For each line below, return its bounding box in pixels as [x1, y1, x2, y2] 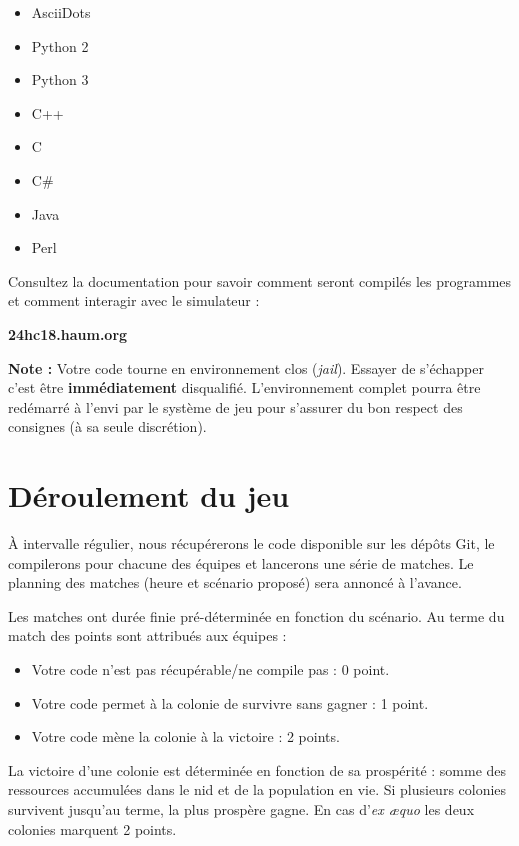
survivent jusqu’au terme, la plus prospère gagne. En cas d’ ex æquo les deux [8, 798, 475, 819]
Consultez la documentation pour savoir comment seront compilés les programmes [8, 270, 512, 291]
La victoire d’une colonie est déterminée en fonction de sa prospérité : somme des [8, 759, 507, 780]
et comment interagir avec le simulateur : [8, 290, 260, 311]
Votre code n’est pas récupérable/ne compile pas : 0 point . [31, 659, 390, 679]
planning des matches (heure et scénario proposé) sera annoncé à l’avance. [8, 572, 462, 593]
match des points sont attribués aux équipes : [8, 625, 287, 646]
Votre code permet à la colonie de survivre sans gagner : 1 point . [31, 692, 429, 713]
